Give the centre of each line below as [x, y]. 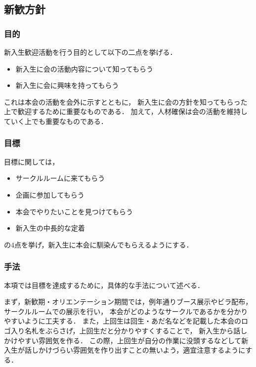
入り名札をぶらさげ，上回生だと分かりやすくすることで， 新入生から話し [129, 330]
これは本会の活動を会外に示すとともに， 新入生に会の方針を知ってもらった [126, 102]
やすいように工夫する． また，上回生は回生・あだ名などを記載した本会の [123, 321]
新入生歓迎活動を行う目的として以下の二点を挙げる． [90, 52]
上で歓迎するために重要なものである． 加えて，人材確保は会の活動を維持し [126, 111]
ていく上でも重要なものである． [56, 121]
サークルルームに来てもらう [60, 178]
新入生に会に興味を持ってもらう [67, 85]
